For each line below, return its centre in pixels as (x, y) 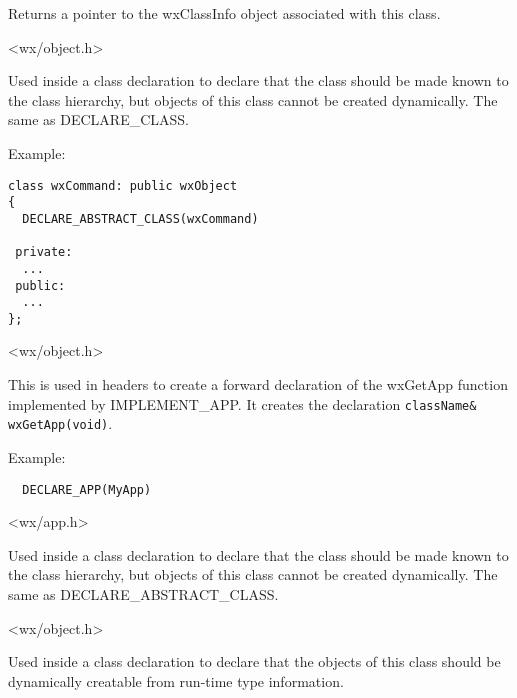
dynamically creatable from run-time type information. (176, 680)
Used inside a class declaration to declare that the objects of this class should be (254, 661)
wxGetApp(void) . (60, 423)
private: (44, 252)
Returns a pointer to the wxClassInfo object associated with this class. (224, 13)
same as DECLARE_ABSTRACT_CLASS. (143, 594)
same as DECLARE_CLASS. (98, 119)
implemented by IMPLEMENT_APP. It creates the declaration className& (242, 403)
